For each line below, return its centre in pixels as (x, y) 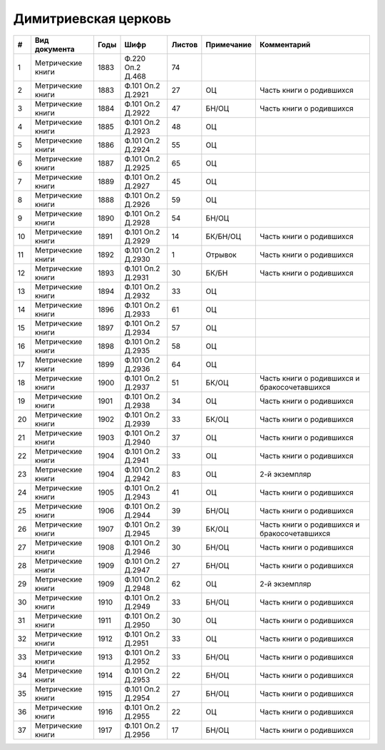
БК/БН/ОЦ (224, 236)
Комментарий (285, 44)
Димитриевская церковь (92, 19)
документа (55, 49)
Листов (185, 44)
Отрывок (221, 255)
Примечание (229, 44)
